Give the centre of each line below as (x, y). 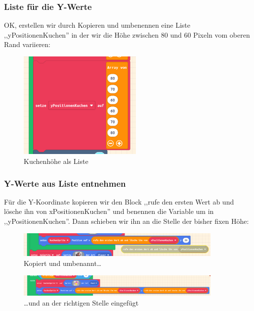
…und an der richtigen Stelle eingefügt (81, 302)
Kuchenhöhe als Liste (56, 161)
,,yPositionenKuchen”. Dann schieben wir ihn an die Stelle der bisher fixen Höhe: (127, 221)
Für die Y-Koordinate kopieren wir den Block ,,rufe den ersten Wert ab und (119, 201)
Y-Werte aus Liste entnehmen (65, 183)
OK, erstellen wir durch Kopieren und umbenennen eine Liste (97, 25)
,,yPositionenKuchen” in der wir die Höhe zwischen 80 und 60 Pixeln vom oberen (127, 34)
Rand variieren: (27, 44)
